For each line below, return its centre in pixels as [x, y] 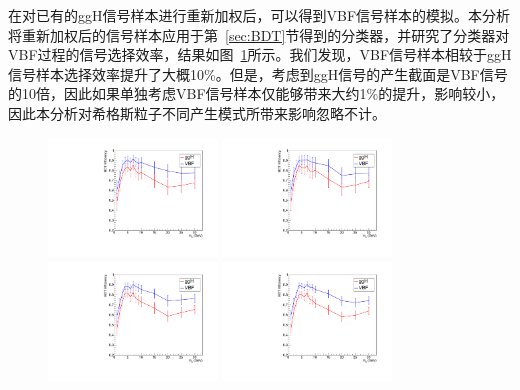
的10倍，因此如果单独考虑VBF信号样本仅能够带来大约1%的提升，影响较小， [256, 93]
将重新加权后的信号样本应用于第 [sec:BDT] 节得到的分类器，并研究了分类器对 [259, 34]
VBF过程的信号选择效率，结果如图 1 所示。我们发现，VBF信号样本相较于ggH [260, 54]
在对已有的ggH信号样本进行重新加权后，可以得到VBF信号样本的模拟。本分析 [259, 15]
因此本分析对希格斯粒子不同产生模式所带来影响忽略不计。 [197, 112]
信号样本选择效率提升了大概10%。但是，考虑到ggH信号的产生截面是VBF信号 [258, 73]
